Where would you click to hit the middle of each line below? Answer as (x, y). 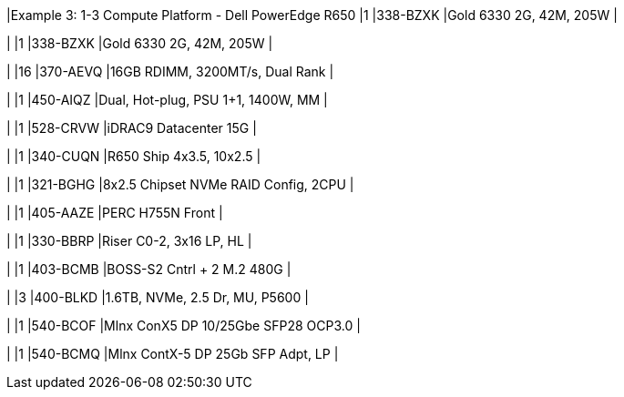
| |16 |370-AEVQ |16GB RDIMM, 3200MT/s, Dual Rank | (170, 71)
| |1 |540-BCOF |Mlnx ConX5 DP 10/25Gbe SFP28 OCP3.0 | (184, 326)
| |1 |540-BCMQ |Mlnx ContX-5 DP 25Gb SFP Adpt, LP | (173, 354)
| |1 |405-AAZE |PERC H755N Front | (115, 213)
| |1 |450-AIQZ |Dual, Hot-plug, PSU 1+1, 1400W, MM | (167, 100)
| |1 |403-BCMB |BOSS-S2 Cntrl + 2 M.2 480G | (149, 269)
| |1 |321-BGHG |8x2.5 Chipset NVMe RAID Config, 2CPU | (180, 184)
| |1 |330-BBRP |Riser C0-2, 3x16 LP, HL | (129, 241)
